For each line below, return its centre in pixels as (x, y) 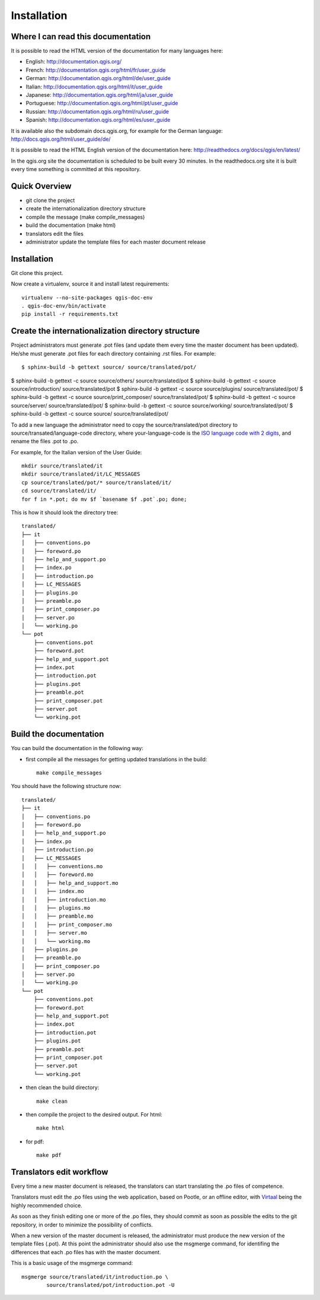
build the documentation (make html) (71, 225)
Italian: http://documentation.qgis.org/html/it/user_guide (94, 87)
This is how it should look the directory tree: (65, 513)
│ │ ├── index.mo (53, 891)
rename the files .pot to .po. (45, 441)
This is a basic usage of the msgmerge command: (72, 1263)
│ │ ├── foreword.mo (57, 875)
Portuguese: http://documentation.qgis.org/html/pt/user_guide (102, 103)
